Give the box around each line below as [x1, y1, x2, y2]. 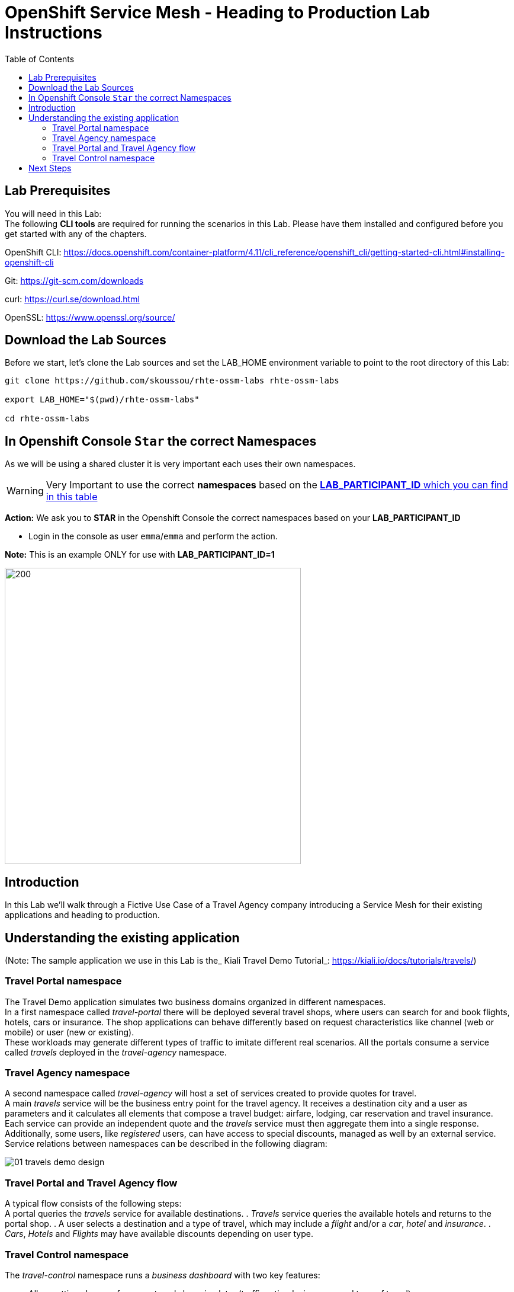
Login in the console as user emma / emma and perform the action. [28, 531, 278, 542]
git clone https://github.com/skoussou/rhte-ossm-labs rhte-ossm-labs [5, 376, 339, 386]
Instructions [5, 23, 102, 43]
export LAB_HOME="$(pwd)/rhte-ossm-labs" [5, 395, 200, 405]
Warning [7, 485, 44, 497]
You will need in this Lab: [5, 208, 102, 219]
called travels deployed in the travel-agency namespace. [5, 1047, 227, 1057]
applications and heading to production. [5, 910, 160, 920]
